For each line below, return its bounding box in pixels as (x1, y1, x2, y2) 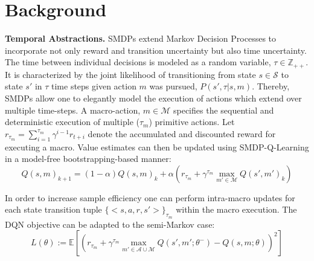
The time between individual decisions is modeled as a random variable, (5, 56, 271, 68)
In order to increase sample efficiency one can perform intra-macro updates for (5, 191, 295, 204)
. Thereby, (252, 80, 290, 92)
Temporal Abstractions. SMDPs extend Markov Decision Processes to (5, 32, 277, 45)
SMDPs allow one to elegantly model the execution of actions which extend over (5, 91, 302, 104)
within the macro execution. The (176, 203, 297, 216)
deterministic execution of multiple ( (5, 115, 139, 128)
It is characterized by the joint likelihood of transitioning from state (5, 68, 256, 80)
